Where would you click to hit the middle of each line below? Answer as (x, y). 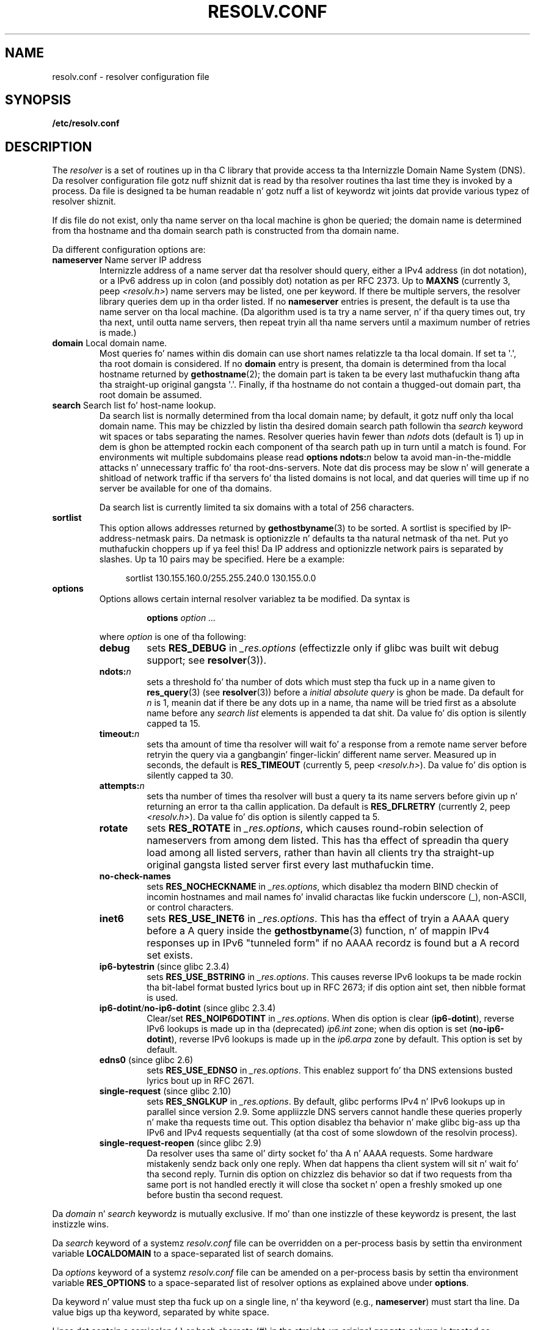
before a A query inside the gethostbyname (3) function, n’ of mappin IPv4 (318, 931)
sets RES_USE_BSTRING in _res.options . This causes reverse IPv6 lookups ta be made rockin (334, 977)
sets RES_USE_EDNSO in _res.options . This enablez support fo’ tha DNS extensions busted (330, 1070)
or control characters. (190, 907)
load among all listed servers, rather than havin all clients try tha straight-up (320, 853)
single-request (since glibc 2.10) (165, 1091)
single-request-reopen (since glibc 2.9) (180, 1143)
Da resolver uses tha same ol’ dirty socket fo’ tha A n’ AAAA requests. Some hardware (320, 1154)
